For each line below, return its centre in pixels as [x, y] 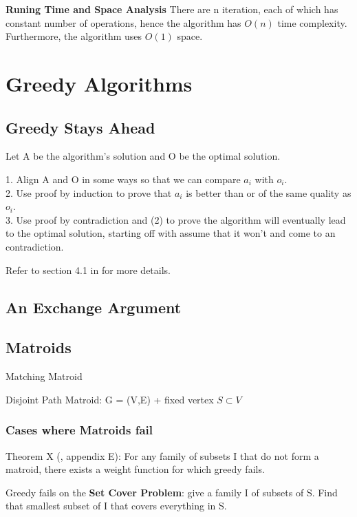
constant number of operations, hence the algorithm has [123, 22]
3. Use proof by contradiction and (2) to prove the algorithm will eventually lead [176, 219]
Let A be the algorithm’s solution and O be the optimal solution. [143, 156]
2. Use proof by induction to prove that [89, 192]
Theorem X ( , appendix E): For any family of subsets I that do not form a [162, 455]
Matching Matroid [44, 376]
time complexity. [312, 22]
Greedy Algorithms [99, 83]
